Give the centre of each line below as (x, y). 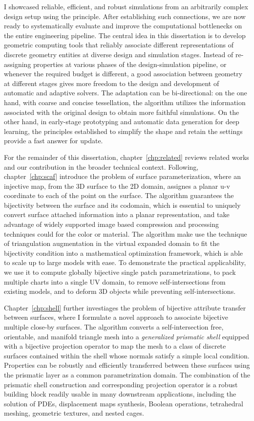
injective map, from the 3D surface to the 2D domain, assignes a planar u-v (117, 186)
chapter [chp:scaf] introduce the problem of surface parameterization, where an (123, 176)
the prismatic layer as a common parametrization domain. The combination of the (127, 374)
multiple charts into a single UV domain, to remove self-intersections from (115, 281)
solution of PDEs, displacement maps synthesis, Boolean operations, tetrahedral (124, 403)
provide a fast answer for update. (53, 141)
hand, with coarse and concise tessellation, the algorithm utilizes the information (125, 102)
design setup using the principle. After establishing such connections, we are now (125, 16)
